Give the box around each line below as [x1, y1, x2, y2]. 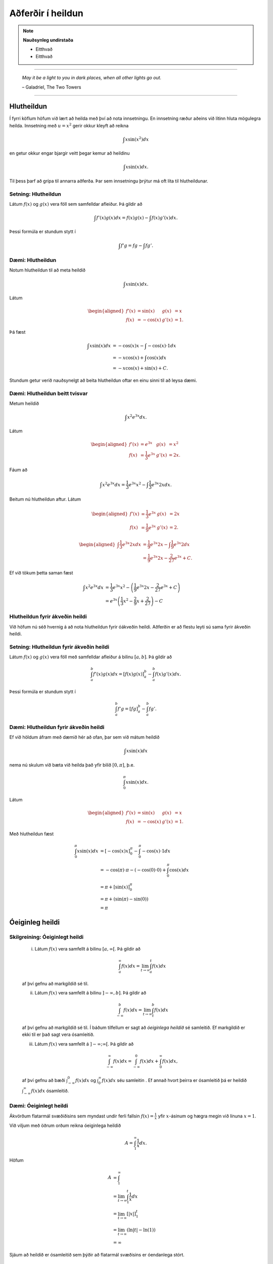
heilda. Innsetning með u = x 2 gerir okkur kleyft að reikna [9, 122, 129, 128]
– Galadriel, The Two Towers [22, 84, 81, 90]
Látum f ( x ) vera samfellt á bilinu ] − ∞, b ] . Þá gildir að [34, 990, 147, 996]
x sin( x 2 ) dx [125, 136, 149, 142]
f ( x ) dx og [75, 1077, 96, 1083]
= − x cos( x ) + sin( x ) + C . [112, 366, 168, 371]
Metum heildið [9, 400, 39, 407]
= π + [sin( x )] [100, 884, 130, 890]
